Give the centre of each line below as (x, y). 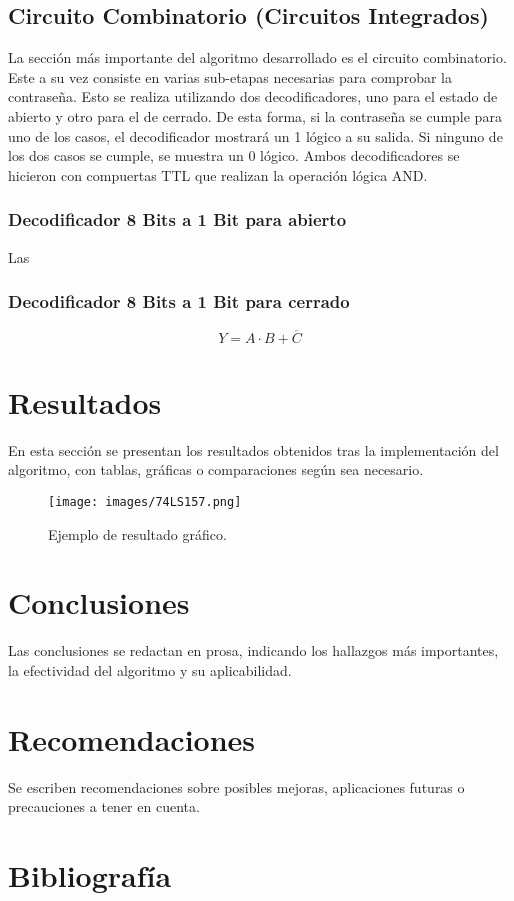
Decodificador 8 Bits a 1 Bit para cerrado (179, 301)
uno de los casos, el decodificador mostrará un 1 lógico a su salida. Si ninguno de (255, 135)
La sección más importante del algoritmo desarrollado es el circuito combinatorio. (257, 57)
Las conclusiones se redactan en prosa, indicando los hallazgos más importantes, (253, 650)
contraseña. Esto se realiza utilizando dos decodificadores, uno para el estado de (253, 96)
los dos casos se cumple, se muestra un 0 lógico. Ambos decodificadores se (234, 155)
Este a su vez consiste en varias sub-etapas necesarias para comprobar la (230, 76)
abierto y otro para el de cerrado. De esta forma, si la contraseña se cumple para (255, 115)
